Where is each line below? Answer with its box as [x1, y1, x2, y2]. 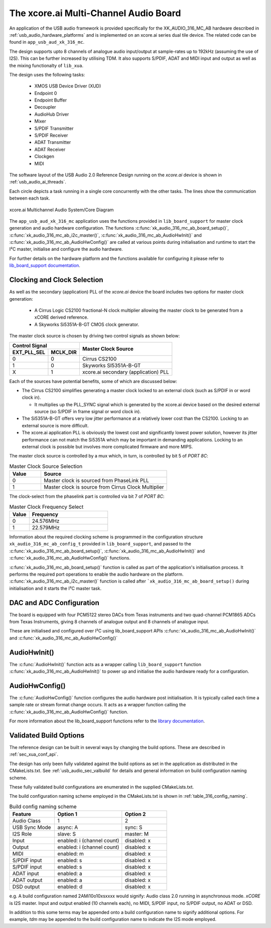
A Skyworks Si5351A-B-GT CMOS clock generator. [34, 321, 140, 327]
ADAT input [12, 870, 40, 877]
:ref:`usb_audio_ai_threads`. [9, 179, 66, 185]
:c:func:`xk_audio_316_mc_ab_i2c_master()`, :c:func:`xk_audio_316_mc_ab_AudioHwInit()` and [9, 232, 202, 238]
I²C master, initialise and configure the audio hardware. [9, 246, 123, 252]
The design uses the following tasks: [9, 71, 85, 77]
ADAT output [12, 877, 43, 884]
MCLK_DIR [51, 348, 77, 355]
